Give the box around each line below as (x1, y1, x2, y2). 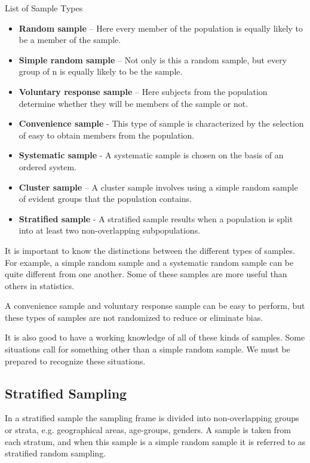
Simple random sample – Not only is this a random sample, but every (19, 53, 287, 66)
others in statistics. (5, 279, 75, 292)
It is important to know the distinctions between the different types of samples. (5, 244, 295, 256)
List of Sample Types (5, 2, 83, 14)
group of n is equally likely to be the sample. (19, 65, 183, 78)
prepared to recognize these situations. (5, 354, 146, 367)
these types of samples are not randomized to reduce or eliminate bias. (5, 311, 263, 323)
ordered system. (19, 160, 77, 173)
